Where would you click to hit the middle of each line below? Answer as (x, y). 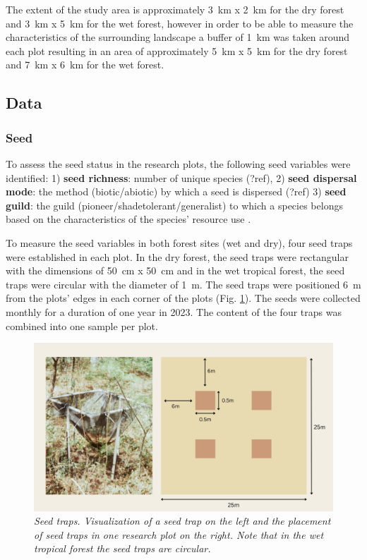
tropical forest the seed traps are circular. (122, 548)
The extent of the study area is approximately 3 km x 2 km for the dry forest (175, 9)
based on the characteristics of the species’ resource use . (128, 219)
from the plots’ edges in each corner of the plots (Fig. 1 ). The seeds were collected (183, 298)
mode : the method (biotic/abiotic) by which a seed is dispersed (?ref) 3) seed (176, 191)
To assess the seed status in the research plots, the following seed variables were (178, 163)
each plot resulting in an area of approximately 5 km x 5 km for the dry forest (177, 50)
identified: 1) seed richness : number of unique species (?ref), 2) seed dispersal (181, 177)
